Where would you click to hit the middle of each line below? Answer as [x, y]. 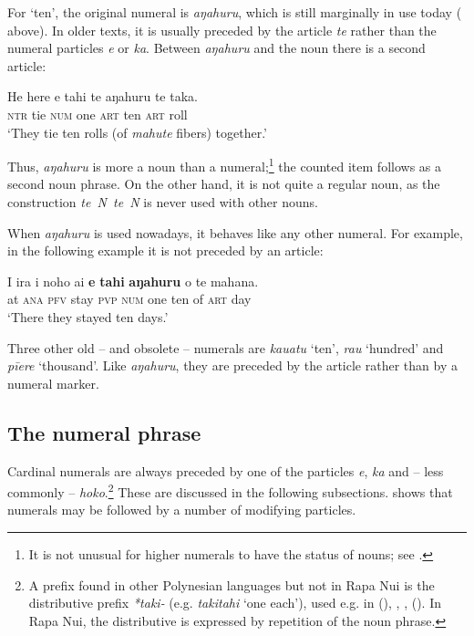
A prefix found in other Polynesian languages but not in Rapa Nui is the [232, 584]
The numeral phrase [104, 432]
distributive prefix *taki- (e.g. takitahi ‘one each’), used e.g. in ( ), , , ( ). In [235, 603]
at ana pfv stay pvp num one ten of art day [129, 299]
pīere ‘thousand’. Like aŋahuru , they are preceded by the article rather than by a [232, 365]
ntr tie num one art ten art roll [98, 114]
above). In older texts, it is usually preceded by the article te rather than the [222, 30]
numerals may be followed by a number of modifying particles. [182, 510]
